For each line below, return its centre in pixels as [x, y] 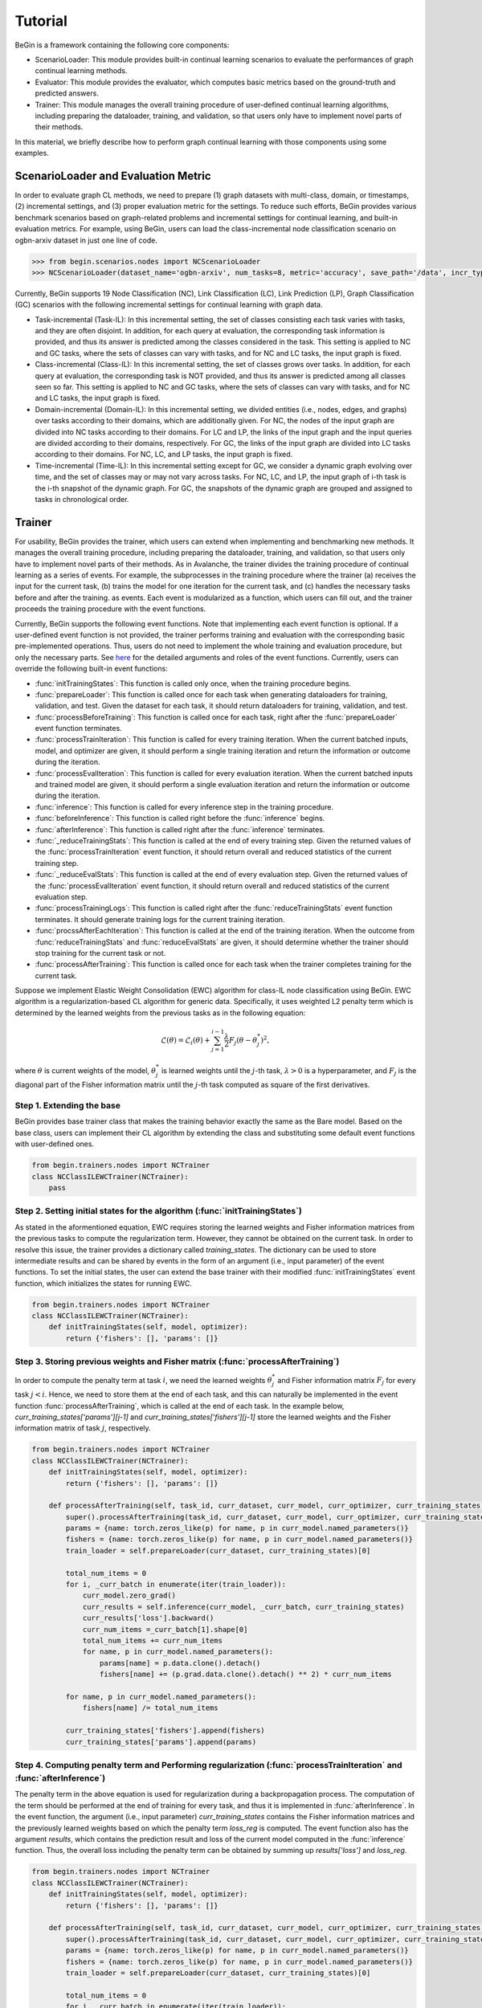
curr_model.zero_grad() [129, 1596]
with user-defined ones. [55, 1144]
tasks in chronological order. [82, 499]
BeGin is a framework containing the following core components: [122, 45]
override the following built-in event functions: [91, 669]
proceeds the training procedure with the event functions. [110, 609]
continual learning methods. [81, 71]
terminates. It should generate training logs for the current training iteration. [160, 919]
